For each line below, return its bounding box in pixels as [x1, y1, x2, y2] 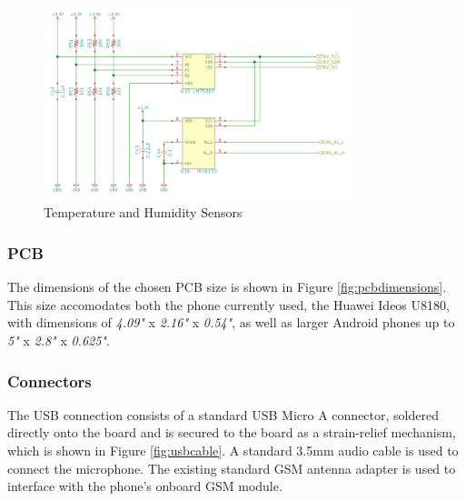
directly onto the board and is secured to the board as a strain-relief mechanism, [7, 423, 456, 442]
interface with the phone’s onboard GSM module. [7, 476, 283, 496]
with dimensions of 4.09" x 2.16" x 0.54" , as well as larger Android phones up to [7, 313, 455, 332]
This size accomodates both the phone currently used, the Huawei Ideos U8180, [7, 295, 450, 314]
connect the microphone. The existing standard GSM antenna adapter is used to [7, 458, 456, 477]
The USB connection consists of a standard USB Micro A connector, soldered [7, 405, 439, 424]
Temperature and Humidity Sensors [44, 203, 243, 222]
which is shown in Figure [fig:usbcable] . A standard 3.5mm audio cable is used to [7, 441, 459, 459]
